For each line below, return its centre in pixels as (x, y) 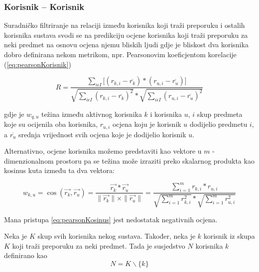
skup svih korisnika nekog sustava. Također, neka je (117, 236)
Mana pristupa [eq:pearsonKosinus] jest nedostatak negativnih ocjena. (111, 219)
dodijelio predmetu (219, 124)
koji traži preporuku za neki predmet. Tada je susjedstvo (99, 245)
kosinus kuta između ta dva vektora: (59, 170)
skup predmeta (220, 114)
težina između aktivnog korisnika (91, 114)
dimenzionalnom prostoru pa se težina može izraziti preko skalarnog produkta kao (129, 160)
